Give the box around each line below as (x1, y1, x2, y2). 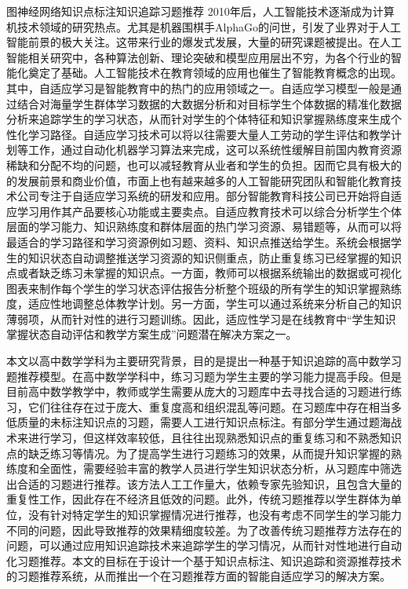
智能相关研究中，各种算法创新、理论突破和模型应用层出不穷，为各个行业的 (6, 49, 391, 65)
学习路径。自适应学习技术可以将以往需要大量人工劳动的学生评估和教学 (27, 126, 391, 142)
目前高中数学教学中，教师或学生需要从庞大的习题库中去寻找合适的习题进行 (6, 383, 391, 400)
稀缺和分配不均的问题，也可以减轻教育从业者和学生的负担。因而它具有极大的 (6, 156, 402, 173)
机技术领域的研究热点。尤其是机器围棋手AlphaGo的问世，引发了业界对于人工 (6, 18, 401, 35)
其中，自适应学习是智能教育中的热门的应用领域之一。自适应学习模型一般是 (6, 79, 391, 96)
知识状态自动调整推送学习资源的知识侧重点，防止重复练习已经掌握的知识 (27, 249, 402, 265)
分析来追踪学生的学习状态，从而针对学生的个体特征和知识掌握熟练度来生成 (6, 111, 391, 127)
